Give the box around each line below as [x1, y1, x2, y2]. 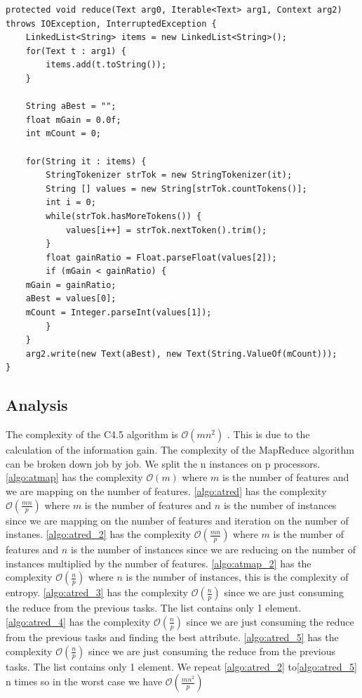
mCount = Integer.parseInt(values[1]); [25, 308, 212, 318]
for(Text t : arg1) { [25, 46, 126, 56]
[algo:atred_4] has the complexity [6, 614, 151, 628]
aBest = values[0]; [25, 294, 116, 304]
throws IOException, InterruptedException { [6, 18, 217, 29]
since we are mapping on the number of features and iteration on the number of [6, 513, 349, 527]
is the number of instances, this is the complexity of [126, 569, 349, 584]
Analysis [6, 394, 68, 416]
